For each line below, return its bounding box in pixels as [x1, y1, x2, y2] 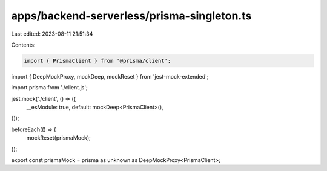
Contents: [11, 41, 36, 48]
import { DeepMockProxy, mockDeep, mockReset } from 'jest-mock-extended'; [11, 73, 209, 80]
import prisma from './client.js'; [11, 84, 88, 91]
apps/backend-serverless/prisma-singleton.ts [11, 9, 252, 22]
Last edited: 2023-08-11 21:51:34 [11, 30, 93, 37]
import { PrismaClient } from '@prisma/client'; [24, 57, 171, 64]
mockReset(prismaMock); [26, 134, 91, 141]
